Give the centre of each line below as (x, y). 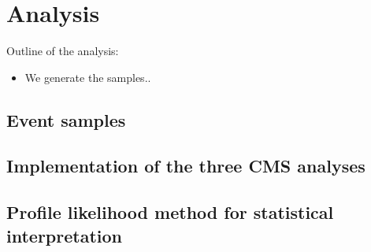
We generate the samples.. (88, 77)
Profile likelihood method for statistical (170, 212)
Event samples (66, 119)
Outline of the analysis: (63, 51)
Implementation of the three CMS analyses (186, 166)
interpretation (64, 235)
